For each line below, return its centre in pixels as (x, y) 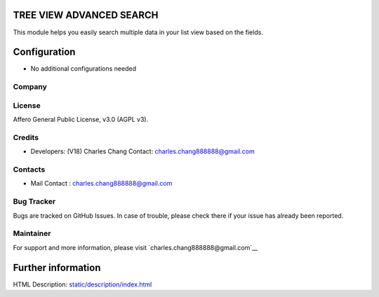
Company (30, 87)
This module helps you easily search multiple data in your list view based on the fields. (138, 32)
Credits (26, 137)
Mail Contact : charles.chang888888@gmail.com (101, 184)
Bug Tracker (34, 202)
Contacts (29, 170)
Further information (57, 267)
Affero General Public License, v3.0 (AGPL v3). (81, 120)
